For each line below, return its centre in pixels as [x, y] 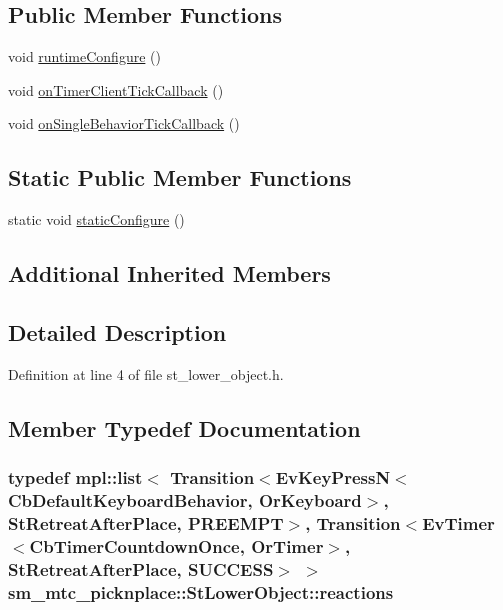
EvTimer [458, 522]
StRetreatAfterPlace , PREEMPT [146, 522]
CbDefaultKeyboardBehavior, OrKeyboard [185, 499]
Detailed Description [117, 331]
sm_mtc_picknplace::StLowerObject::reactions [201, 591]
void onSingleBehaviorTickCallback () [124, 123]
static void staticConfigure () [96, 219]
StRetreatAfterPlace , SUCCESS [141, 568]
